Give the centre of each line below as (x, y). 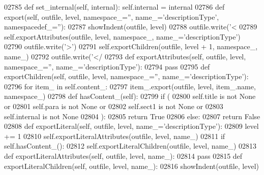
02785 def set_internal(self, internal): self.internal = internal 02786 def (114, 7)
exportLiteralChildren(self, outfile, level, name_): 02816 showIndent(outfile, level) (132, 166)
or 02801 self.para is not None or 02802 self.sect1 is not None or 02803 (114, 106)
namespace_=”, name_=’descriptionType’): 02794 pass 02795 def (107, 66)
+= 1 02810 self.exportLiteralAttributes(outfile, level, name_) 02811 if (115, 136)
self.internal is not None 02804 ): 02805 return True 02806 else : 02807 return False (132, 116)
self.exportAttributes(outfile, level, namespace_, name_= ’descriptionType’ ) (122, 36)
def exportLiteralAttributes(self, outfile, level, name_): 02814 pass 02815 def (123, 155)
